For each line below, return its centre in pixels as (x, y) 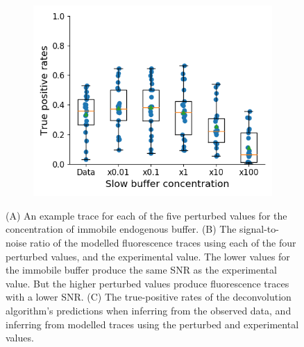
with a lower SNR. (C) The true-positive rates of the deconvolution (149, 297)
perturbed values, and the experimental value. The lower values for (148, 256)
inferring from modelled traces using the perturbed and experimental (152, 324)
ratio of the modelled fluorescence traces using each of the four (163, 242)
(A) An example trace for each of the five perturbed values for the (146, 215)
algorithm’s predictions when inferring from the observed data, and (149, 310)
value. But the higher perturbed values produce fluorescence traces (147, 283)
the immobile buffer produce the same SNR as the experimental (141, 270)
